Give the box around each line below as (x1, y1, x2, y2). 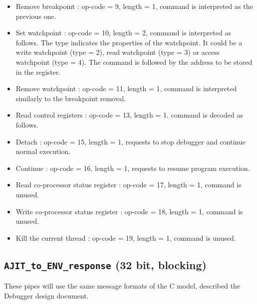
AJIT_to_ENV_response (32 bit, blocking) (4, 257, 207, 272)
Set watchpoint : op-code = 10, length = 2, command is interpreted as (15, 27, 231, 38)
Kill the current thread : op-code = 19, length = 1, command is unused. (15, 232, 236, 243)
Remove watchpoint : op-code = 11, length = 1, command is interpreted (15, 83, 237, 94)
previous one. (15, 10, 56, 21)
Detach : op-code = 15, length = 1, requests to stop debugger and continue (15, 136, 246, 147)
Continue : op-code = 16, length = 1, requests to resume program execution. (15, 162, 250, 173)
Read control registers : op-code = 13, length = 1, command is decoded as (15, 110, 243, 120)
